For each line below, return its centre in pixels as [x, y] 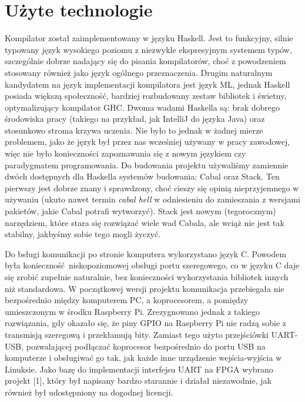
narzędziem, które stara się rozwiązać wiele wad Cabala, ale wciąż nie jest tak [145, 222]
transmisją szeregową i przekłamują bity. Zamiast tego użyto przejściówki [137, 334]
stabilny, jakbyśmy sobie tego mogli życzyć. [83, 234]
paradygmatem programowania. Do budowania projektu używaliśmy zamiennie [147, 165]
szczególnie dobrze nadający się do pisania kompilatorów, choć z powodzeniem [145, 61]
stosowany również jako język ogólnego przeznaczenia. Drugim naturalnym [139, 72]
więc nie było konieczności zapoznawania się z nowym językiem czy [125, 153]
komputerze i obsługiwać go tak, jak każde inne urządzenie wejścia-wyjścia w [143, 358]
